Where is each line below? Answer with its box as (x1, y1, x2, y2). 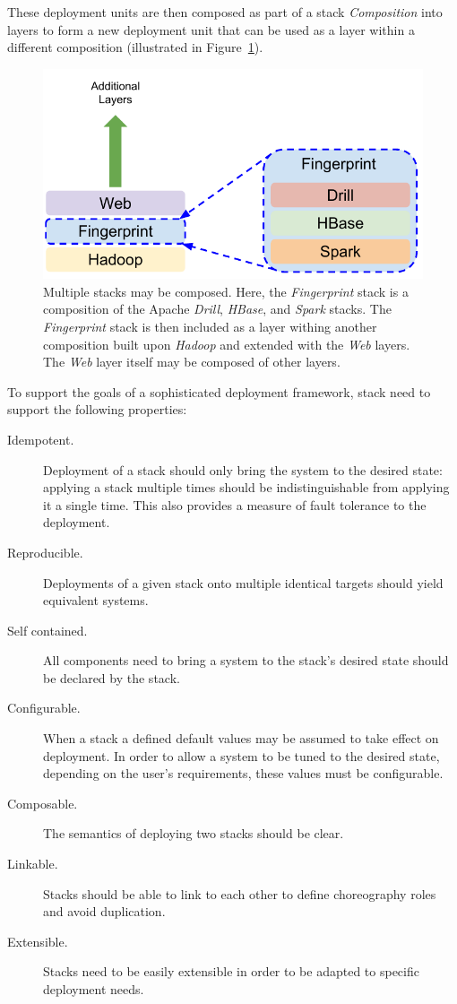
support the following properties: (7, 400, 187, 419)
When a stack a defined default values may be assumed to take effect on (43, 729, 439, 748)
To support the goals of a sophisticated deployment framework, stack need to (7, 382, 431, 401)
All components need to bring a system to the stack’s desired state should (43, 651, 449, 670)
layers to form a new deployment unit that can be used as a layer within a (7, 20, 415, 39)
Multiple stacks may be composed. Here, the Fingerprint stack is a (43, 281, 409, 300)
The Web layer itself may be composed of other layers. (43, 352, 341, 371)
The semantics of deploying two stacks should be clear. (43, 824, 344, 843)
